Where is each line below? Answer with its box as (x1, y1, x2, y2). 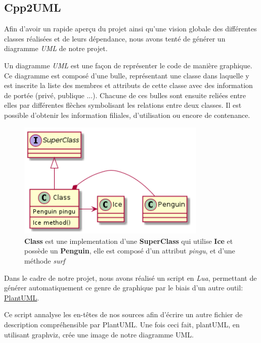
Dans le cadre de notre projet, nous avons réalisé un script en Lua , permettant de (4, 272, 257, 283)
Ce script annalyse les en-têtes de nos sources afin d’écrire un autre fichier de (4, 309, 243, 320)
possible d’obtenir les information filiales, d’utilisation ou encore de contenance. (4, 109, 250, 120)
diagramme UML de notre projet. (4, 43, 108, 54)
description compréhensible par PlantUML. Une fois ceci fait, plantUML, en (4, 319, 240, 329)
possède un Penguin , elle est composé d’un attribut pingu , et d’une (24, 245, 235, 256)
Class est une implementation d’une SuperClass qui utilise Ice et (24, 235, 233, 246)
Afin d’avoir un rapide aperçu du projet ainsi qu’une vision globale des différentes (4, 23, 257, 34)
